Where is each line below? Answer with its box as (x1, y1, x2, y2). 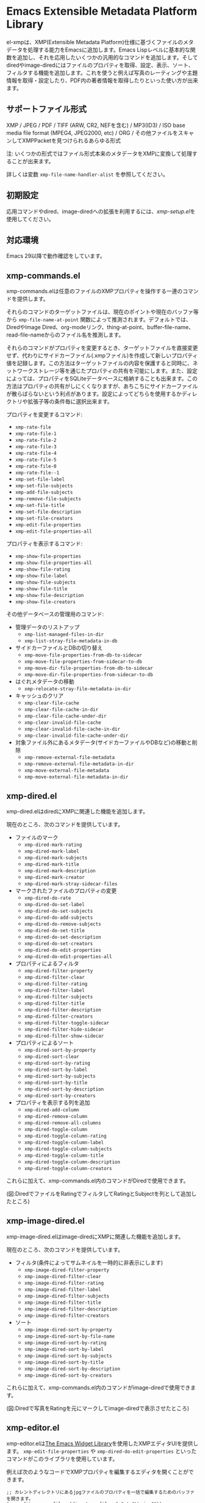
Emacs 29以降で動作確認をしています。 (6, 253, 106, 260)
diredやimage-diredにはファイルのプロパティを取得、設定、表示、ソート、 (6, 61, 194, 69)
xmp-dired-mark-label (24, 848, 79, 854)
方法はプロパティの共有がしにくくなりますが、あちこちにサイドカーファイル (6, 382, 198, 390)
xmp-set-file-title (15, 503, 65, 509)
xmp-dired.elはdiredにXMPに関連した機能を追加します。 (6, 808, 148, 815)
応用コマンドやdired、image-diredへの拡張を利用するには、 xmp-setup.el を (6, 207, 196, 215)
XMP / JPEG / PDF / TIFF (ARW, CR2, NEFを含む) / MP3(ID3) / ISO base (6, 121, 185, 129)
